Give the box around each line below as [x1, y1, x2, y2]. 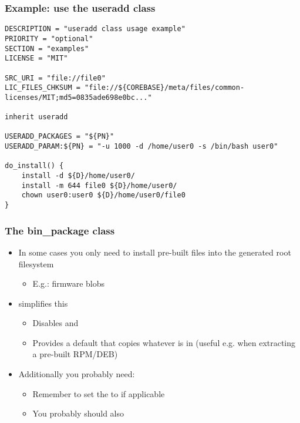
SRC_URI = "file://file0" [5, 73, 106, 82]
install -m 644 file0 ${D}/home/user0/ [21, 181, 177, 190]
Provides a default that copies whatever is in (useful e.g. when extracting [32, 336, 296, 348]
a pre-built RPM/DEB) [32, 348, 118, 360]
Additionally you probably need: [18, 368, 135, 380]
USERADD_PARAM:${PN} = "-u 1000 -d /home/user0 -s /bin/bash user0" [5, 142, 278, 151]
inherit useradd [5, 113, 68, 122]
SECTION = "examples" [5, 44, 89, 53]
